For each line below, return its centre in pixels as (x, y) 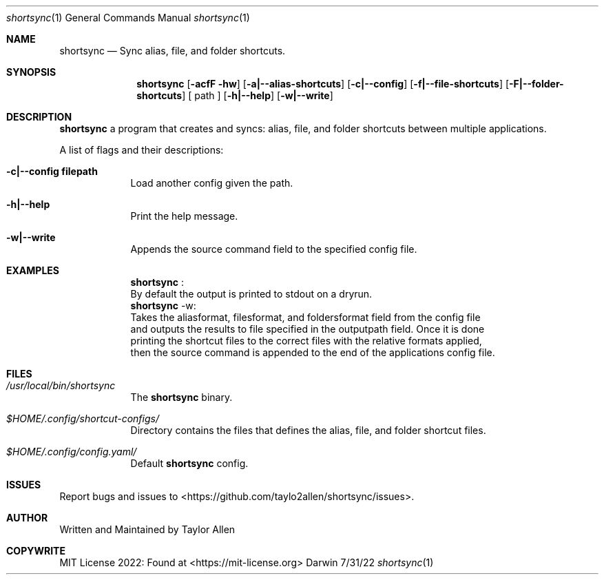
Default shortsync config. (189, 463)
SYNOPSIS (31, 72)
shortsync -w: (163, 305)
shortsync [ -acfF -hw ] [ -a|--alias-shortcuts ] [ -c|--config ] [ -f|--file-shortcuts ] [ (323, 84)
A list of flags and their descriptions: (142, 150)
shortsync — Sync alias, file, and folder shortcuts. (173, 51)
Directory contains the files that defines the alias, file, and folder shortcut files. (308, 430)
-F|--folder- (537, 84)
